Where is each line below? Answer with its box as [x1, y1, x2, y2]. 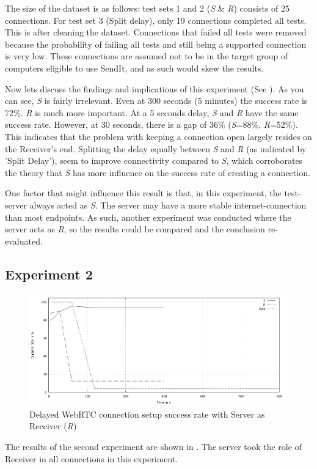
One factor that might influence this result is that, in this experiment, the [5, 186, 282, 199]
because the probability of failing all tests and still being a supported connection [5, 37, 307, 50]
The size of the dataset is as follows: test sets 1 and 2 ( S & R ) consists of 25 [5, 2, 290, 14]
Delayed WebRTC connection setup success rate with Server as [29, 407, 265, 420]
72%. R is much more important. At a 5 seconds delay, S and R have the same [5, 106, 299, 119]
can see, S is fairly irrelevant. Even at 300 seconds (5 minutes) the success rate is [5, 94, 308, 107]
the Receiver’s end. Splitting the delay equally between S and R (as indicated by [5, 142, 307, 155]
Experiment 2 [5, 264, 93, 283]
